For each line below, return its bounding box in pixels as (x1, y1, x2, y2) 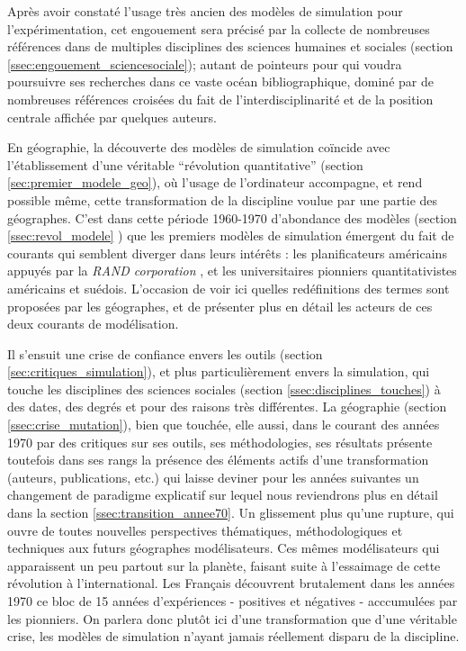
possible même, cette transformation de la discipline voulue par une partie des (7, 190, 438, 209)
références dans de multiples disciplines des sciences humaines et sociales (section (7, 37, 453, 56)
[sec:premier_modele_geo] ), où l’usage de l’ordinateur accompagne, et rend (7, 173, 423, 192)
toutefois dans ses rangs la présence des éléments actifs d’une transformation (7, 450, 429, 469)
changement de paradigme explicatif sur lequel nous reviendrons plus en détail (7, 485, 438, 504)
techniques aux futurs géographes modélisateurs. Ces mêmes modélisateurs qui (7, 538, 440, 557)
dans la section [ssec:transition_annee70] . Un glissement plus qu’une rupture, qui (7, 503, 454, 522)
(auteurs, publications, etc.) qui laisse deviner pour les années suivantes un (7, 467, 419, 486)
